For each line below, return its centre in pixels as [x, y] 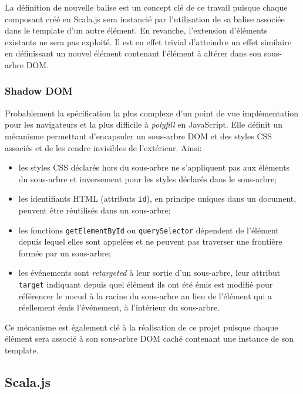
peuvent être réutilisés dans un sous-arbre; [95, 210]
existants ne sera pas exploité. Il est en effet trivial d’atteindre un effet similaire [148, 41]
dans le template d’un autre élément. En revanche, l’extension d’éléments [136, 30]
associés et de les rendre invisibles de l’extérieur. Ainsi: [103, 147]
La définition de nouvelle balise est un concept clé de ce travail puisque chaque [146, 7]
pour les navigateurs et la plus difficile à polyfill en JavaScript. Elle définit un [144, 124]
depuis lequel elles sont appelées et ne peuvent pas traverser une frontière [150, 241]
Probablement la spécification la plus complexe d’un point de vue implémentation [152, 113]
